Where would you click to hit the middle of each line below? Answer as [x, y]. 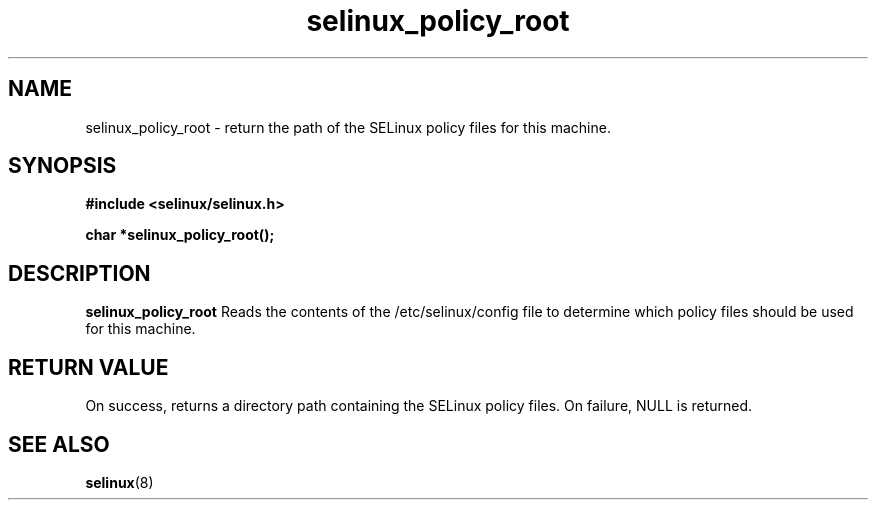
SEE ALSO [59, 444]
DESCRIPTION [79, 273]
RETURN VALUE [88, 367]
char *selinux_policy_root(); [180, 235]
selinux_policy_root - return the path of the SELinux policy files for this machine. [348, 127]
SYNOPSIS [62, 166]
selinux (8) [119, 482]
